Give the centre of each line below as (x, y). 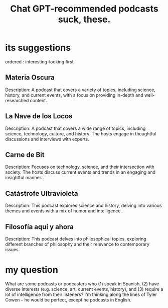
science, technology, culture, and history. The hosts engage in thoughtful (81, 133)
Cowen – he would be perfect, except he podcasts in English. (68, 299)
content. (38, 100)
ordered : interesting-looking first (39, 61)
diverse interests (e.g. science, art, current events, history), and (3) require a (84, 289)
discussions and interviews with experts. (47, 139)
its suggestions (38, 48)
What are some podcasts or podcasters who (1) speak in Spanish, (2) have (82, 284)
